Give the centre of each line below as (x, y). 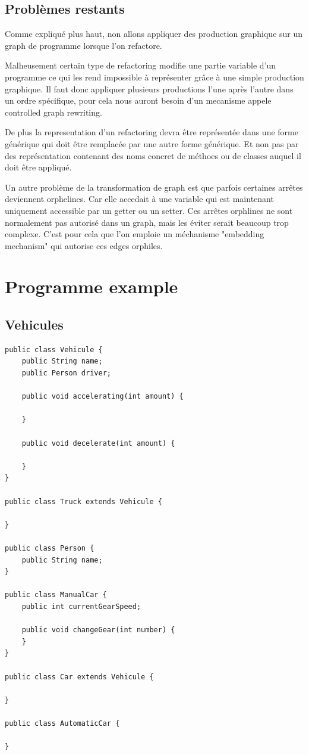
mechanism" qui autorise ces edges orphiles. (84, 245)
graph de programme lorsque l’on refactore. (83, 45)
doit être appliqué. (38, 167)
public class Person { (50, 548)
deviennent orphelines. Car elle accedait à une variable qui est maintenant (139, 199)
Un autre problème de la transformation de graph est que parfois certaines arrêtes (154, 187)
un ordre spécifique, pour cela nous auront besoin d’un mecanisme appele (138, 100)
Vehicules (34, 324)
